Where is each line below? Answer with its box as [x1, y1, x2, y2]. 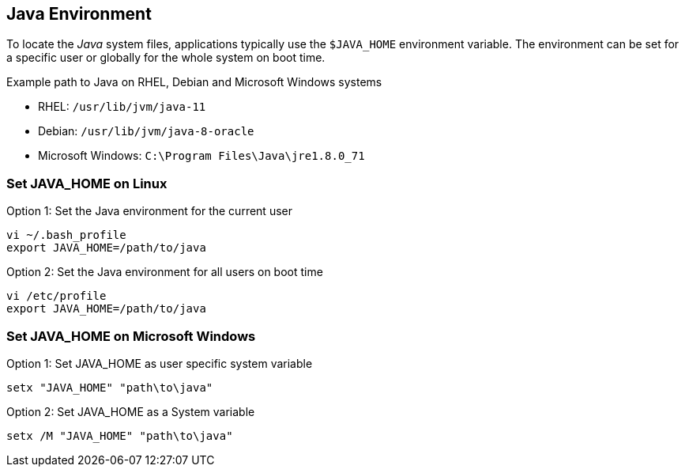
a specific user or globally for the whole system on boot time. [6, 51, 326, 65]
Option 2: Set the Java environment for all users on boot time [6, 265, 323, 279]
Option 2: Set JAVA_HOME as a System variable [6, 404, 255, 418]
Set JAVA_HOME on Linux [6, 175, 167, 191]
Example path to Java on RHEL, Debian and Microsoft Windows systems [6, 75, 382, 89]
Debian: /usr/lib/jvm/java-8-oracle [38, 124, 254, 138]
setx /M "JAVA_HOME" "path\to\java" [6, 429, 233, 442]
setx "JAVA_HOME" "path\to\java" [6, 380, 213, 394]
